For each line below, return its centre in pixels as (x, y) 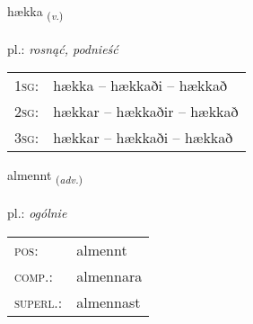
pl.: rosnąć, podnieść (63, 48)
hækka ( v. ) (35, 12)
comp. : (34, 275)
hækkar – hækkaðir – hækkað (146, 112)
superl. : (39, 301)
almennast (109, 301)
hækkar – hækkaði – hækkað (143, 138)
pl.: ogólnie (37, 213)
